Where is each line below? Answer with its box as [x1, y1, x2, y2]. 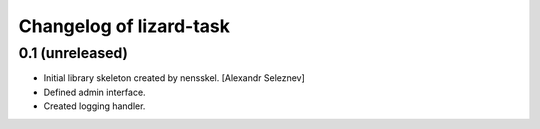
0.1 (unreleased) [18, 44, 129, 62]
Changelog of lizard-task [18, 15, 230, 37]
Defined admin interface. [43, 86, 146, 98]
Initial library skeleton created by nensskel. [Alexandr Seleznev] [43, 72, 305, 84]
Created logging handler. [43, 100, 146, 112]
